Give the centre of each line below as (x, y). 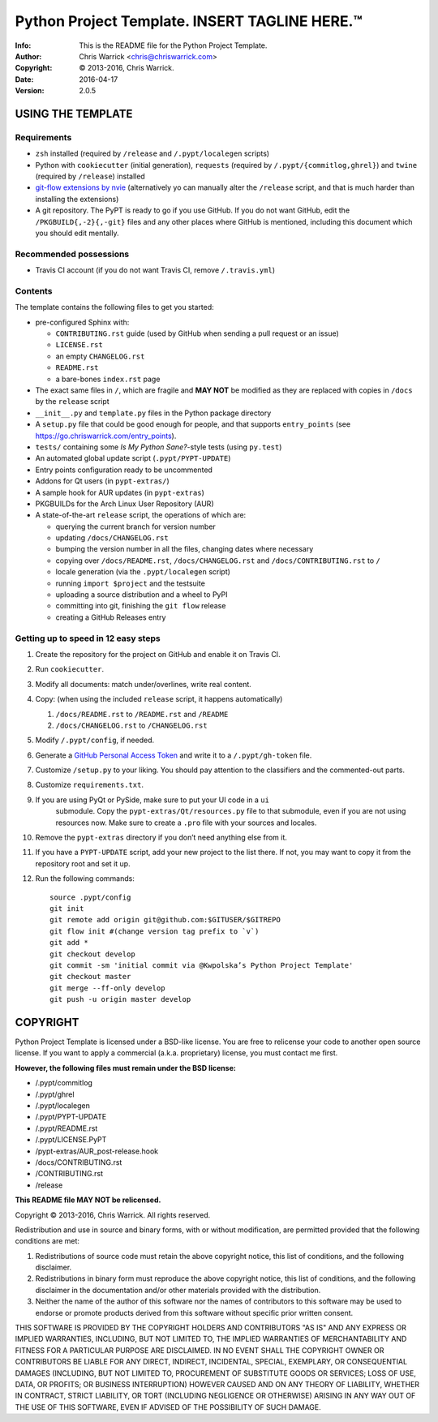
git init (67, 909)
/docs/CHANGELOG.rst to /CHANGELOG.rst (131, 725)
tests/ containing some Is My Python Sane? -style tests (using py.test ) (159, 447)
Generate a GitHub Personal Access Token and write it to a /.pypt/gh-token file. (174, 755)
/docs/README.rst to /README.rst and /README (142, 714)
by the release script (72, 402)
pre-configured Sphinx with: (82, 322)
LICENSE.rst (79, 345)
